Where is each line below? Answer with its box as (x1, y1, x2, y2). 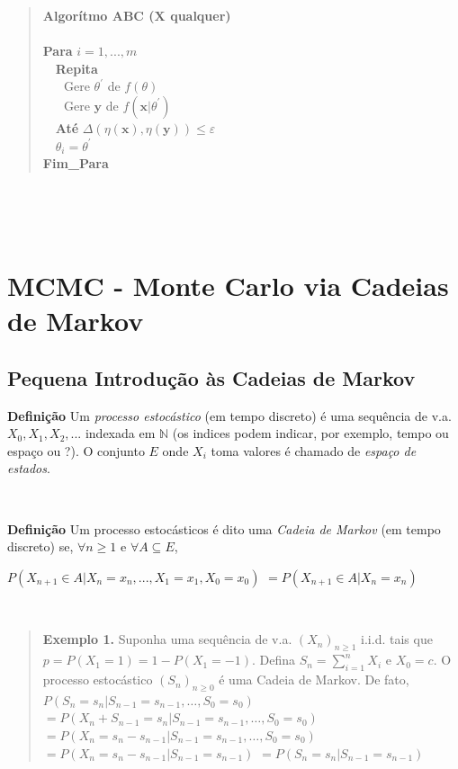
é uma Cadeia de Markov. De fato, (219, 670, 409, 689)
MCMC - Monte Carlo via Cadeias (7, 267, 449, 304)
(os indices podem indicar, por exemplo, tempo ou (172, 424, 449, 443)
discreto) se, (7, 537, 74, 556)
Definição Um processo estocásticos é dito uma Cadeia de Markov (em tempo (7, 519, 441, 538)
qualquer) (170, 6, 231, 24)
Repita (55, 58, 98, 77)
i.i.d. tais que (361, 630, 433, 648)
